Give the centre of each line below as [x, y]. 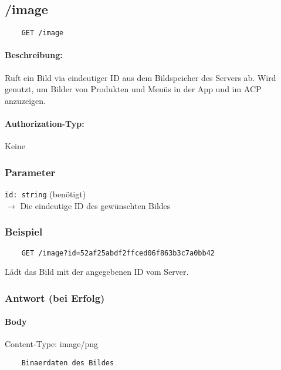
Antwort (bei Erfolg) [55, 297]
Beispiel [24, 232]
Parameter [30, 172]
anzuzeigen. [25, 100]
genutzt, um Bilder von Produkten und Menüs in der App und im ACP [133, 89]
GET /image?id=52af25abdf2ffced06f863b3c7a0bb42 [118, 253]
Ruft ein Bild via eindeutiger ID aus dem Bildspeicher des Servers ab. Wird [140, 77]
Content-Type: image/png [52, 344]
